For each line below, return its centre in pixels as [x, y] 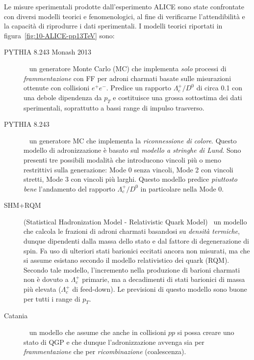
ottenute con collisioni [57, 88]
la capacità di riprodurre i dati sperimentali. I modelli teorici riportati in [113, 26]
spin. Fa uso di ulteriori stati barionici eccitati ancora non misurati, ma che [137, 250]
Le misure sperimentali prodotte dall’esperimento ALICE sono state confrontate [124, 6]
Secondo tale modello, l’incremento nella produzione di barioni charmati [132, 269]
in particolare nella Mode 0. [182, 188]
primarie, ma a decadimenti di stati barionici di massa [164, 279]
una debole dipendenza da [63, 97]
